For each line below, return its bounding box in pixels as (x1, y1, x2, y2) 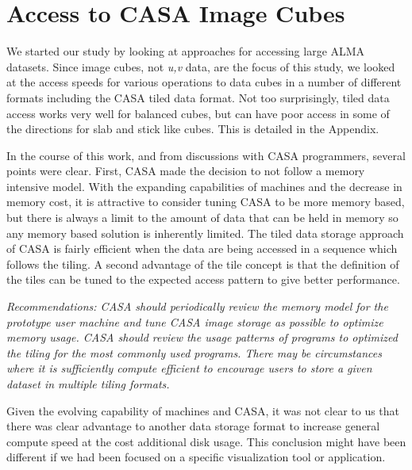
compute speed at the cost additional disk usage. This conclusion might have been (6, 433, 406, 449)
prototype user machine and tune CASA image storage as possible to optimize (6, 313, 383, 330)
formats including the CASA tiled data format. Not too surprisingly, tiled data (6, 89, 390, 105)
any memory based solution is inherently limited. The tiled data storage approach (6, 224, 404, 241)
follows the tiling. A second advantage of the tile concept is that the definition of (6, 255, 399, 272)
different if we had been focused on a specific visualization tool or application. (6, 449, 386, 465)
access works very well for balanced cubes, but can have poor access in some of (6, 105, 390, 121)
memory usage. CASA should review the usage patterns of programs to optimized (6, 329, 398, 346)
